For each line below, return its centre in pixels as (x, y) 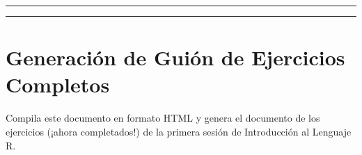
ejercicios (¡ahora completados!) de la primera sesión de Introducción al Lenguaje (179, 131)
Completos (58, 84)
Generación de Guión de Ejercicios (175, 57)
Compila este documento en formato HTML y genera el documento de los (163, 118)
